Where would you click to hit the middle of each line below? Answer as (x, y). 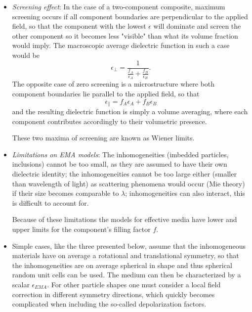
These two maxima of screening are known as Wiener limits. (103, 138)
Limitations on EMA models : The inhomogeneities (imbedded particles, (120, 154)
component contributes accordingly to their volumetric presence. (109, 121)
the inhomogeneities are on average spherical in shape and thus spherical (122, 265)
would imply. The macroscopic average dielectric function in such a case (121, 45)
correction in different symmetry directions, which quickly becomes (113, 294)
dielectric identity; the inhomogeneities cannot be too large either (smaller (124, 174)
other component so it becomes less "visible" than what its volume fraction (125, 35)
